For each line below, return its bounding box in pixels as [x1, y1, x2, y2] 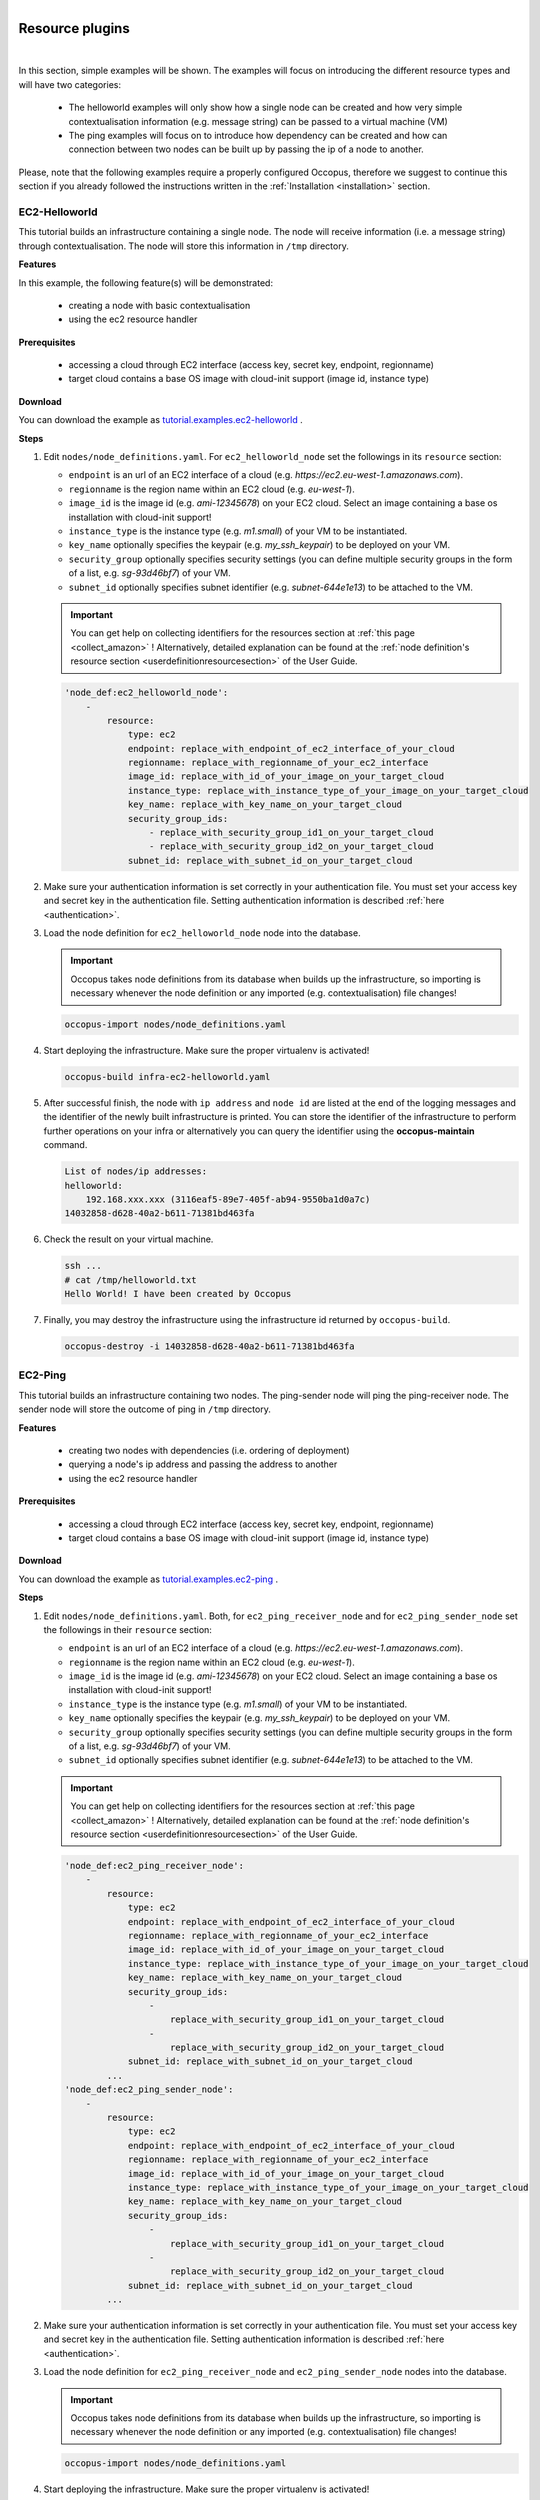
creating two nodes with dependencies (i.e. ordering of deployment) [68, 1445, 350, 1457]
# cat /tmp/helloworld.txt [64, 1274, 197, 1285]
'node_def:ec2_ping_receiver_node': [64, 1860, 245, 1871]
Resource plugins [18, 20, 130, 37]
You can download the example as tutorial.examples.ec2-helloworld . [18, 414, 304, 426]
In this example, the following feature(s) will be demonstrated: [18, 276, 274, 289]
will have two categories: [18, 78, 122, 90]
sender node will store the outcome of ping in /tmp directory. [18, 1403, 272, 1415]
